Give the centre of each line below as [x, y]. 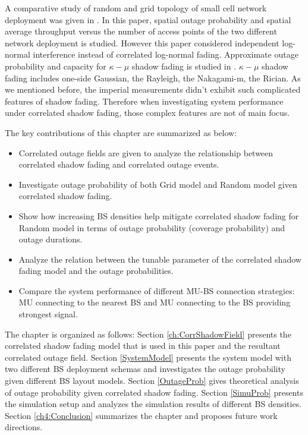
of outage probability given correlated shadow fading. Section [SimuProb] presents [154, 392]
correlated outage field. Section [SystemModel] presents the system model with [148, 357]
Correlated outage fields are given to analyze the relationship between [146, 152]
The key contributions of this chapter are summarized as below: [121, 132]
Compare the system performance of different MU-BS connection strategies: [157, 290]
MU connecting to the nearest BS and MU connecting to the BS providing [155, 302]
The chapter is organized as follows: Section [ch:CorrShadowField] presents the [148, 334]
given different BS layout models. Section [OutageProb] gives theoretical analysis [152, 381]
